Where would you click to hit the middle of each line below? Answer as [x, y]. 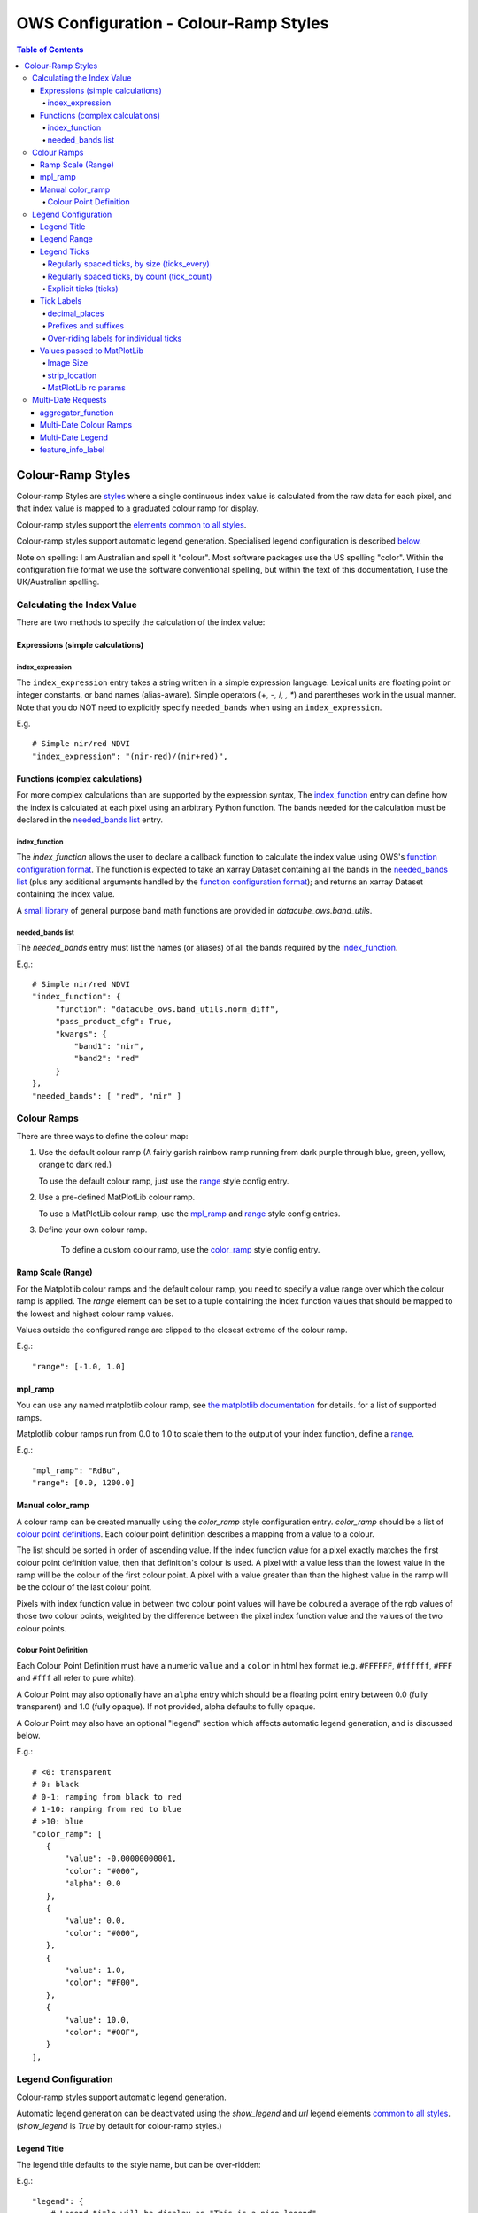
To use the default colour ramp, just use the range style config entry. [164, 1181]
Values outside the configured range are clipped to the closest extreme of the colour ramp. [182, 1330]
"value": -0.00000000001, [121, 1858]
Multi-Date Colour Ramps [86, 425]
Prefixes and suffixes [85, 326]
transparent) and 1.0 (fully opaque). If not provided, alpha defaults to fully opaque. [166, 1707]
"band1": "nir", [109, 1046]
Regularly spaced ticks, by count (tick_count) [130, 276]
